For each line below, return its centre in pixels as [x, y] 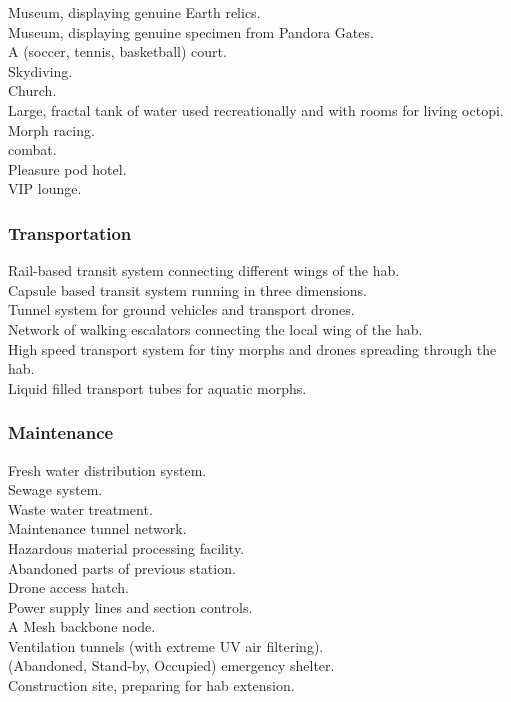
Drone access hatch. [68, 587]
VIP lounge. [45, 188]
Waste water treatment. [80, 508]
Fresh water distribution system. [107, 469]
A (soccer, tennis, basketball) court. [117, 51]
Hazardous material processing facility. [126, 547]
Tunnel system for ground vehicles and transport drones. [181, 309]
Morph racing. [51, 129]
